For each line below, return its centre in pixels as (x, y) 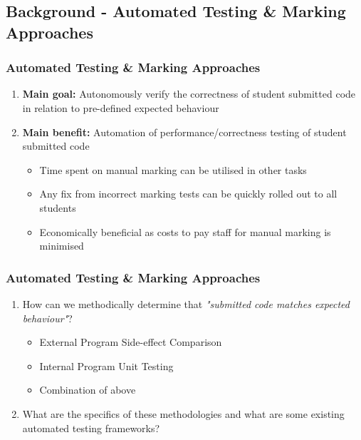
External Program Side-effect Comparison (131, 342)
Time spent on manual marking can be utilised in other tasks (173, 169)
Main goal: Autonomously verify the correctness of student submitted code (189, 94)
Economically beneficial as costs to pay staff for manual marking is (185, 231)
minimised (62, 246)
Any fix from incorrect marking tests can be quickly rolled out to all (188, 194)
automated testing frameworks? (91, 428)
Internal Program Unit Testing (106, 365)
